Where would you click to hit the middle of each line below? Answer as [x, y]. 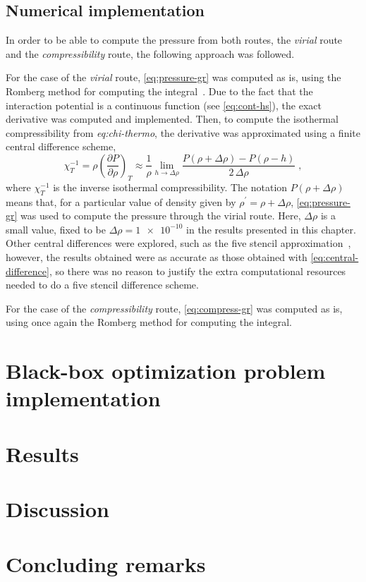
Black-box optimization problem [166, 371]
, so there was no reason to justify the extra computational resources [197, 271]
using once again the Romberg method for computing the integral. [149, 322]
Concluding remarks [106, 564]
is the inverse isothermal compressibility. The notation [170, 187]
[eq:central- [335, 256]
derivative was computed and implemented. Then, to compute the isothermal [172, 119]
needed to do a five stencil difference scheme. [102, 285]
